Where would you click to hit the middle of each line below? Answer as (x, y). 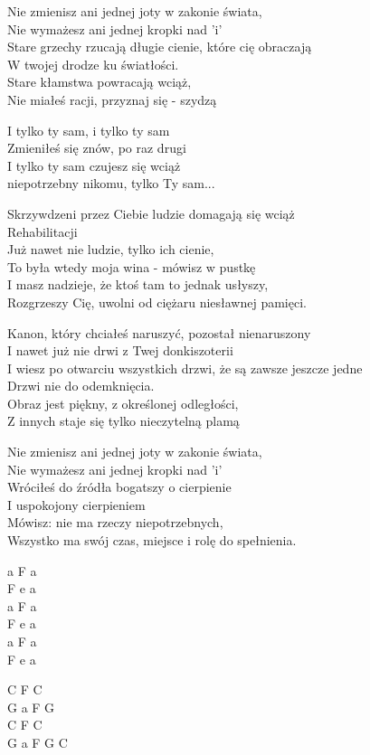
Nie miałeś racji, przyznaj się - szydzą (112, 99)
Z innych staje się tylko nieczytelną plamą (123, 421)
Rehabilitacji (43, 231)
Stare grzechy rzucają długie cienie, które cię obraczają (160, 47)
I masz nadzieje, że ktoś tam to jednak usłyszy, (138, 284)
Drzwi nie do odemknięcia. (81, 386)
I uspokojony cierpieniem (76, 504)
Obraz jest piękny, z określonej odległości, (123, 403)
